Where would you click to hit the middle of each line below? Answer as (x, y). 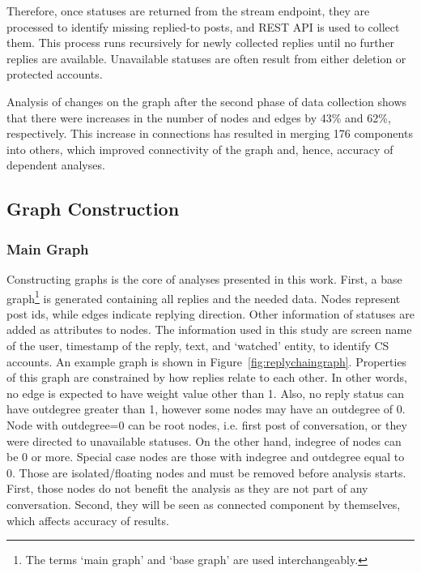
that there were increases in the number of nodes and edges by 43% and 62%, (199, 117)
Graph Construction (93, 209)
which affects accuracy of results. (88, 520)
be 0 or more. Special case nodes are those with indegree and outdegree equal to (206, 457)
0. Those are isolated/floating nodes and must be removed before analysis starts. (206, 472)
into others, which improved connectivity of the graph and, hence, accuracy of (200, 149)
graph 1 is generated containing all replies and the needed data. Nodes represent (204, 297)
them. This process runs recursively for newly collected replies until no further (201, 43)
